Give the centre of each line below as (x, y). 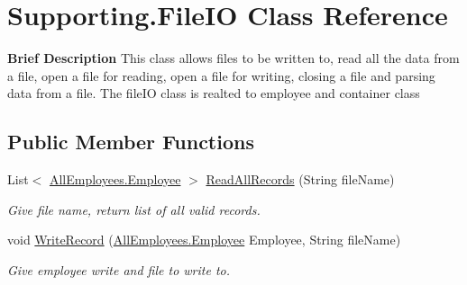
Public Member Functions (131, 142)
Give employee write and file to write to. (119, 269)
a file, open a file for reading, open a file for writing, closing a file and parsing (221, 75)
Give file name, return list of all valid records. (134, 209)
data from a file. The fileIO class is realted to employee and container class (214, 93)
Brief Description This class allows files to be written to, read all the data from (233, 58)
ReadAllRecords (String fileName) (300, 179)
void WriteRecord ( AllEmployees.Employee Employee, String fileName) (204, 240)
